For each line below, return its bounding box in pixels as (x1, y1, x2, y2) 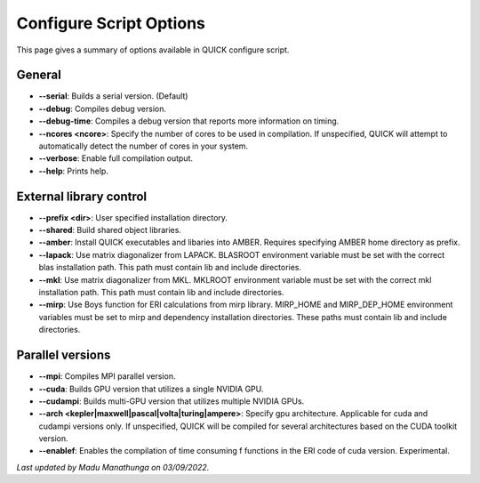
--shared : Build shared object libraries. (38, 225, 182, 236)
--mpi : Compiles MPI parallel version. (38, 371, 176, 382)
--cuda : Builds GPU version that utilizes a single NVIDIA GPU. (38, 383, 264, 394)
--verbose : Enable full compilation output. (38, 153, 194, 164)
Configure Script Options (16, 13, 206, 33)
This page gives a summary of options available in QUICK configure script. (16, 44, 290, 55)
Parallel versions (16, 348, 111, 363)
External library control (16, 189, 148, 204)
